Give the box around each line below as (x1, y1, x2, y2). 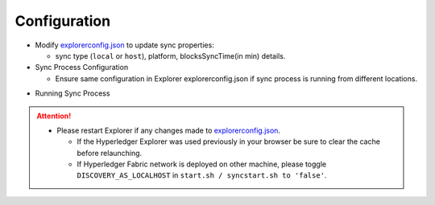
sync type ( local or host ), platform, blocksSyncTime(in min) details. (55, 51, 286, 60)
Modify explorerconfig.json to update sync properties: (35, 40, 215, 50)
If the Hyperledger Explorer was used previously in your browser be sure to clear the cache (77, 137, 380, 146)
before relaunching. (77, 148, 143, 158)
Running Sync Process (35, 88, 110, 98)
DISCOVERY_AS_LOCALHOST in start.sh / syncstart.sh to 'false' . (77, 170, 327, 180)
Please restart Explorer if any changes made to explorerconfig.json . (56, 125, 281, 135)
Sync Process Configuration (35, 63, 129, 72)
